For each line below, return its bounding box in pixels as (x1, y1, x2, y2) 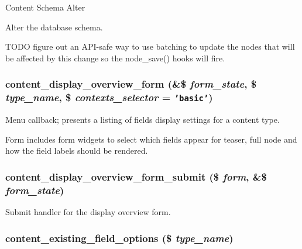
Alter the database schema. (5, 20, 103, 33)
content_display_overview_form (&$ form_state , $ (5, 77, 257, 91)
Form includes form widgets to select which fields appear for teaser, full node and (5, 133, 297, 145)
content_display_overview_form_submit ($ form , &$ (5, 169, 267, 184)
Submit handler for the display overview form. (5, 206, 171, 217)
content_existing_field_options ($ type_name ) (5, 230, 234, 245)
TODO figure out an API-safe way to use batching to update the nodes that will (5, 40, 295, 53)
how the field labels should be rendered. (5, 144, 148, 157)
